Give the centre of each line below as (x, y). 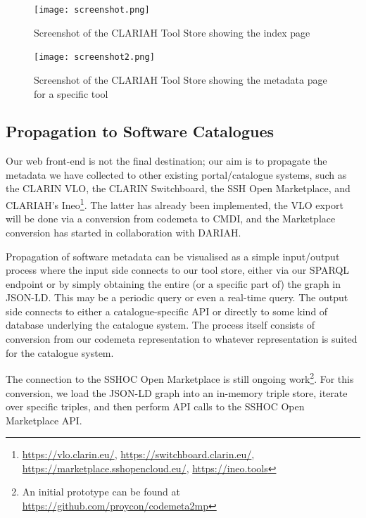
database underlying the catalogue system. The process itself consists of (160, 325)
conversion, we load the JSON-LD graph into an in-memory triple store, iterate (177, 392)
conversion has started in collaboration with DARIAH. (124, 232)
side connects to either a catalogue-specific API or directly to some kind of (167, 311)
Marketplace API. (44, 420)
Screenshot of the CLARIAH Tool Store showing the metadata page (181, 79)
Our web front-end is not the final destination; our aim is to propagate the (166, 161)
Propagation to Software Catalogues (140, 131)
